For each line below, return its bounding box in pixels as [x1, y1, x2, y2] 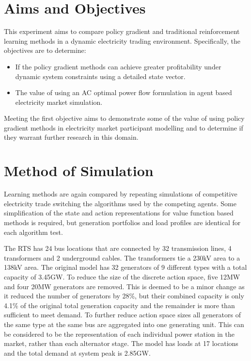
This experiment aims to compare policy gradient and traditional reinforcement [4, 26, 240, 36]
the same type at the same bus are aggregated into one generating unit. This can [4, 319, 244, 329]
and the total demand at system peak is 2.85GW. [4, 347, 151, 358]
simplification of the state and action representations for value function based [4, 208, 234, 218]
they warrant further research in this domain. [4, 132, 139, 142]
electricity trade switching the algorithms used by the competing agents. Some [4, 198, 236, 208]
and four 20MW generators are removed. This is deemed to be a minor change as [4, 281, 245, 291]
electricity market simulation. [15, 97, 103, 107]
